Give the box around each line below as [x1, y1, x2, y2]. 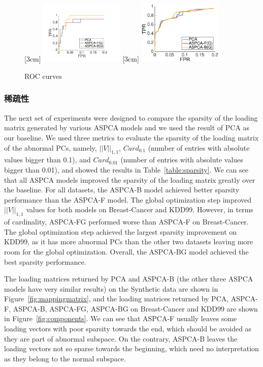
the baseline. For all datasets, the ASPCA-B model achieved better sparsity [4, 184, 240, 195]
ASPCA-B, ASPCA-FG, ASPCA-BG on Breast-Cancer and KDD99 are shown [13, 303, 258, 314]
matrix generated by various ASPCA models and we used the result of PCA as [4, 122, 250, 133]
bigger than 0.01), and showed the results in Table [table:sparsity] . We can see [4, 164, 248, 175]
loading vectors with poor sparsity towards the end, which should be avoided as [4, 323, 252, 334]
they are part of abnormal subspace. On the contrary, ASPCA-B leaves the [4, 333, 238, 344]
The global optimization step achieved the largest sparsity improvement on [4, 226, 237, 237]
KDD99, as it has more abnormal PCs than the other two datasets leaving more [4, 236, 253, 247]
